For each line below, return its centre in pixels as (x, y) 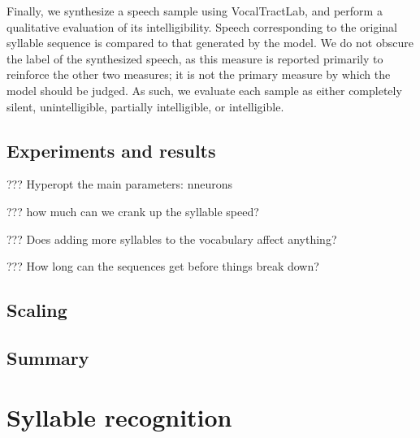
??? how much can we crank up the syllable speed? (133, 211)
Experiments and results (111, 150)
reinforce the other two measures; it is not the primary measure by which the (199, 74)
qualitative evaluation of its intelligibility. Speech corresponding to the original (202, 26)
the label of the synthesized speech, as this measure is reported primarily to (195, 58)
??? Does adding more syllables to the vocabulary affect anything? (172, 239)
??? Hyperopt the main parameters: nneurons (119, 184)
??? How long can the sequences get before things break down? (163, 266)
